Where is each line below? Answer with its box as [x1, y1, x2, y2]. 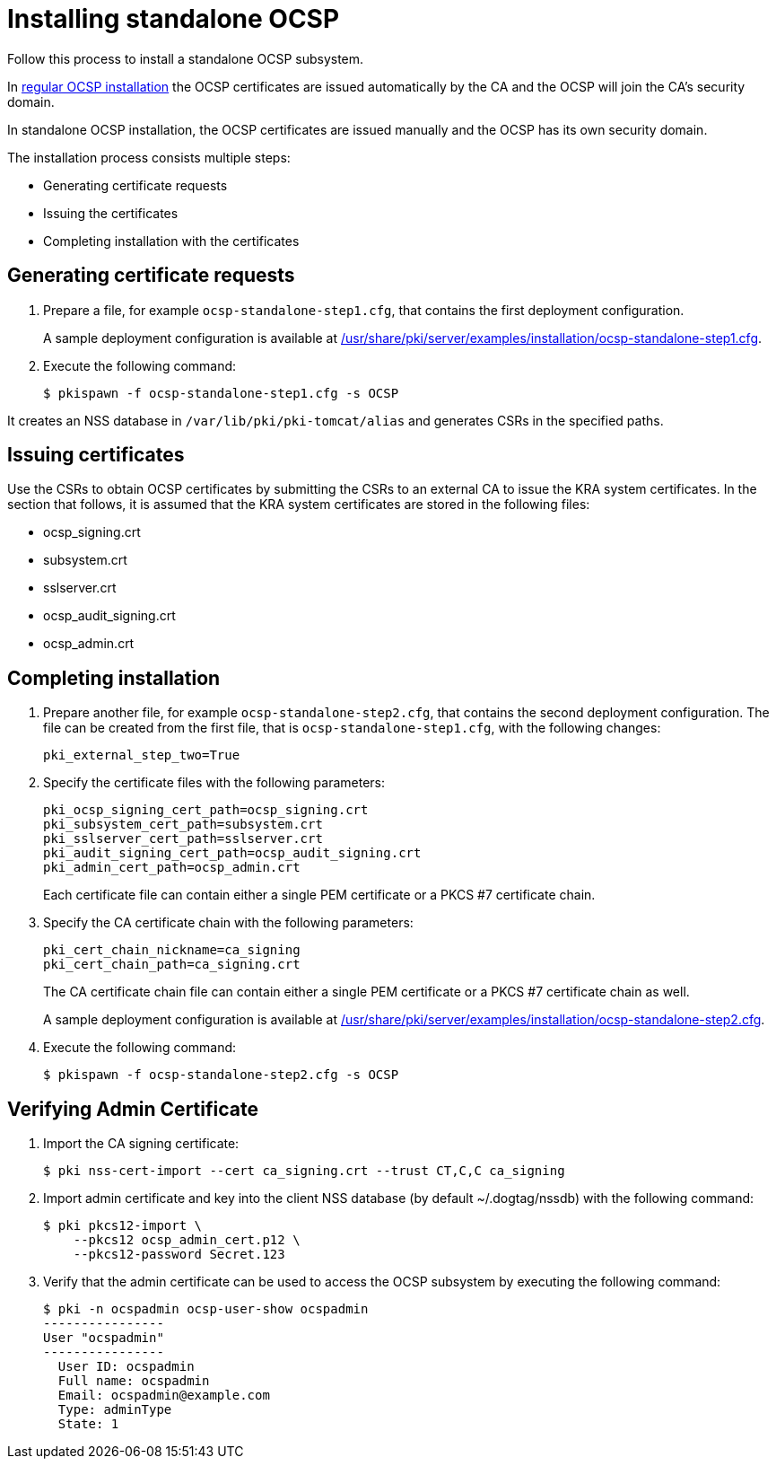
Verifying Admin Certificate [7, 1097, 258, 1120]
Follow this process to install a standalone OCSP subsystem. [7, 50, 364, 66]
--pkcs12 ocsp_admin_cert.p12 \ [73, 1233, 301, 1248]
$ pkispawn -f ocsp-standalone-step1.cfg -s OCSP [43, 385, 399, 400]
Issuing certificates [7, 443, 185, 467]
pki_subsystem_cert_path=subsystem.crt [43, 817, 323, 832]
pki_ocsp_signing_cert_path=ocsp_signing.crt [43, 803, 369, 818]
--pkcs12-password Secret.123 [73, 1247, 285, 1262]
